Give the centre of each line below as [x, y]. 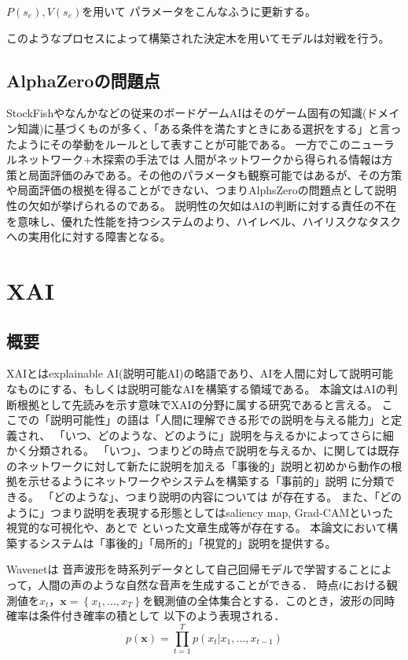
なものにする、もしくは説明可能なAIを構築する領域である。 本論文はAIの [197, 388]
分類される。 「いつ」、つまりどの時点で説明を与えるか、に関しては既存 [214, 450]
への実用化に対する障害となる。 [89, 236]
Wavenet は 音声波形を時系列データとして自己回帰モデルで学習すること [188, 569]
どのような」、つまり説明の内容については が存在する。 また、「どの [228, 497]
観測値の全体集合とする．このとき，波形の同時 [274, 600]
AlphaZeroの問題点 [83, 80]
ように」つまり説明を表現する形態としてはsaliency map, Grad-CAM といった [200, 512]
